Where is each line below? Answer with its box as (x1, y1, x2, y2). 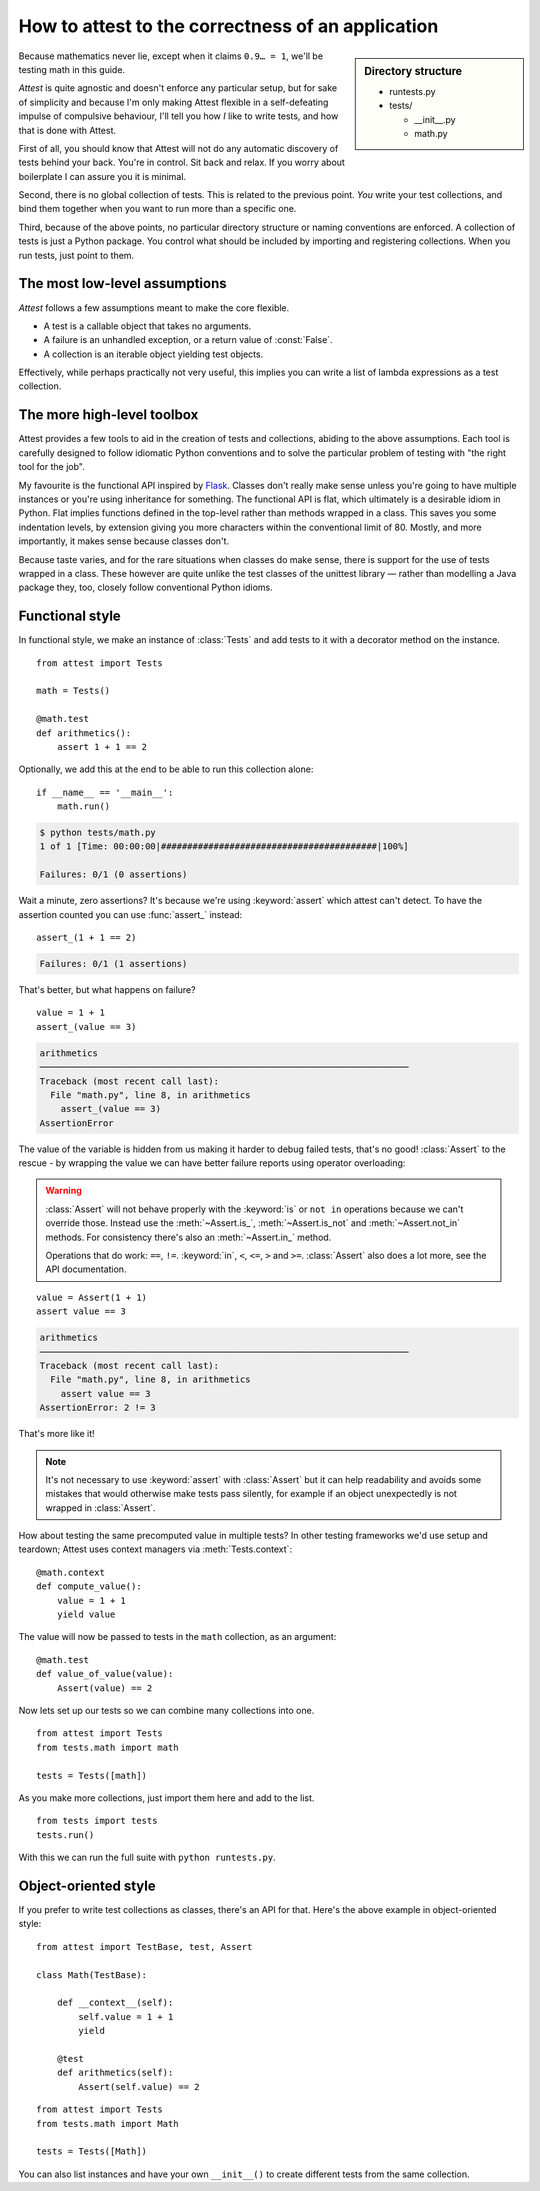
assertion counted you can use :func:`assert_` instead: (18, 908, 243, 920)
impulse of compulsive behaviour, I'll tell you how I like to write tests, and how (18, 110, 339, 122)
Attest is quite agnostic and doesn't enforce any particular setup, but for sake (18, 82, 338, 94)
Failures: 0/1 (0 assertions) (39, 869, 188, 880)
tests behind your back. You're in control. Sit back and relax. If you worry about (18, 156, 345, 169)
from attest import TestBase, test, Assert (36, 1941, 253, 1952)
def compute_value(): (36, 1581, 142, 1592)
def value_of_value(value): (36, 1668, 174, 1680)
